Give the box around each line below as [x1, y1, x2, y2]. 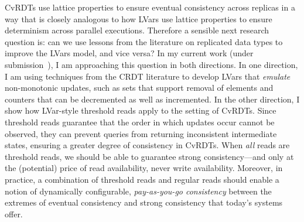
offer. [5, 207, 23, 220]
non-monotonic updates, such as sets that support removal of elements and [5, 81, 274, 94]
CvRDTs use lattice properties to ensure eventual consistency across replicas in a [5, 1, 295, 13]
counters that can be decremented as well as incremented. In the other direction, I [5, 93, 300, 105]
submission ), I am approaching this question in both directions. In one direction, [5, 58, 298, 70]
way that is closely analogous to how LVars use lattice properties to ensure [5, 12, 272, 25]
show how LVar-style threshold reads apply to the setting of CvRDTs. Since [5, 104, 276, 117]
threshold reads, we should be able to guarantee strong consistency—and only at [5, 150, 294, 162]
